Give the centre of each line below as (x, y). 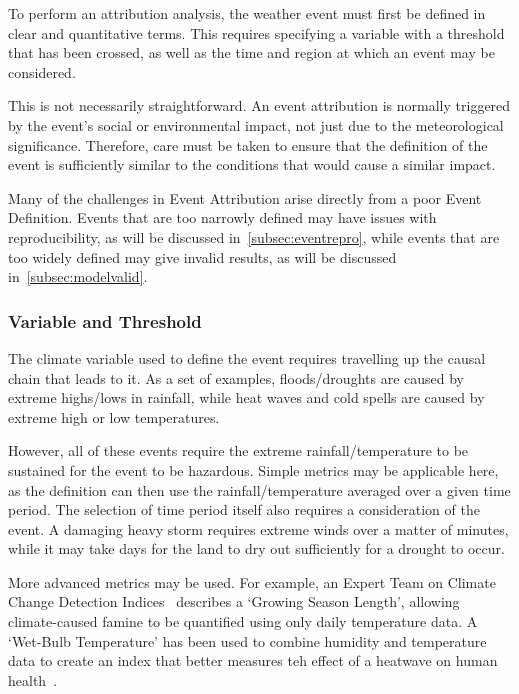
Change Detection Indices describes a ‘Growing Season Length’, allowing (234, 601)
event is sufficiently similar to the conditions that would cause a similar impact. (252, 164)
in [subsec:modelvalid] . (78, 276)
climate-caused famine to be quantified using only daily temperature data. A (243, 621)
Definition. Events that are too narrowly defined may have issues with (222, 217)
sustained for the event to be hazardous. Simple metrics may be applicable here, (253, 469)
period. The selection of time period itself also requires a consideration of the (244, 509)
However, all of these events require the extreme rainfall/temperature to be (238, 450)
